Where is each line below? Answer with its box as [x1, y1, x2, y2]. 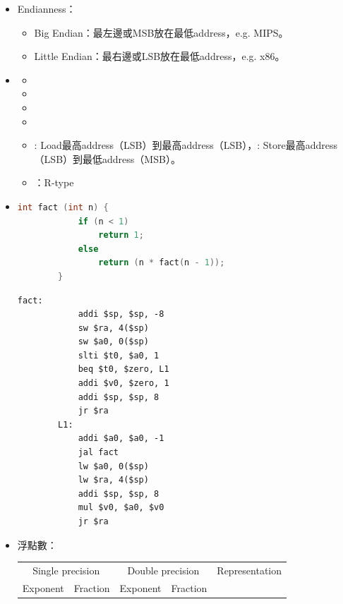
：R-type [34, 175, 74, 190]
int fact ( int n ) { [17, 202, 109, 212]
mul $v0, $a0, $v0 [78, 502, 164, 513]
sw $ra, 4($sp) [78, 322, 149, 333]
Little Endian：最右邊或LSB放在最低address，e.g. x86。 [34, 49, 285, 64]
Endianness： [17, 1, 76, 16]
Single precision [32, 562, 100, 577]
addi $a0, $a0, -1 [78, 433, 164, 444]
